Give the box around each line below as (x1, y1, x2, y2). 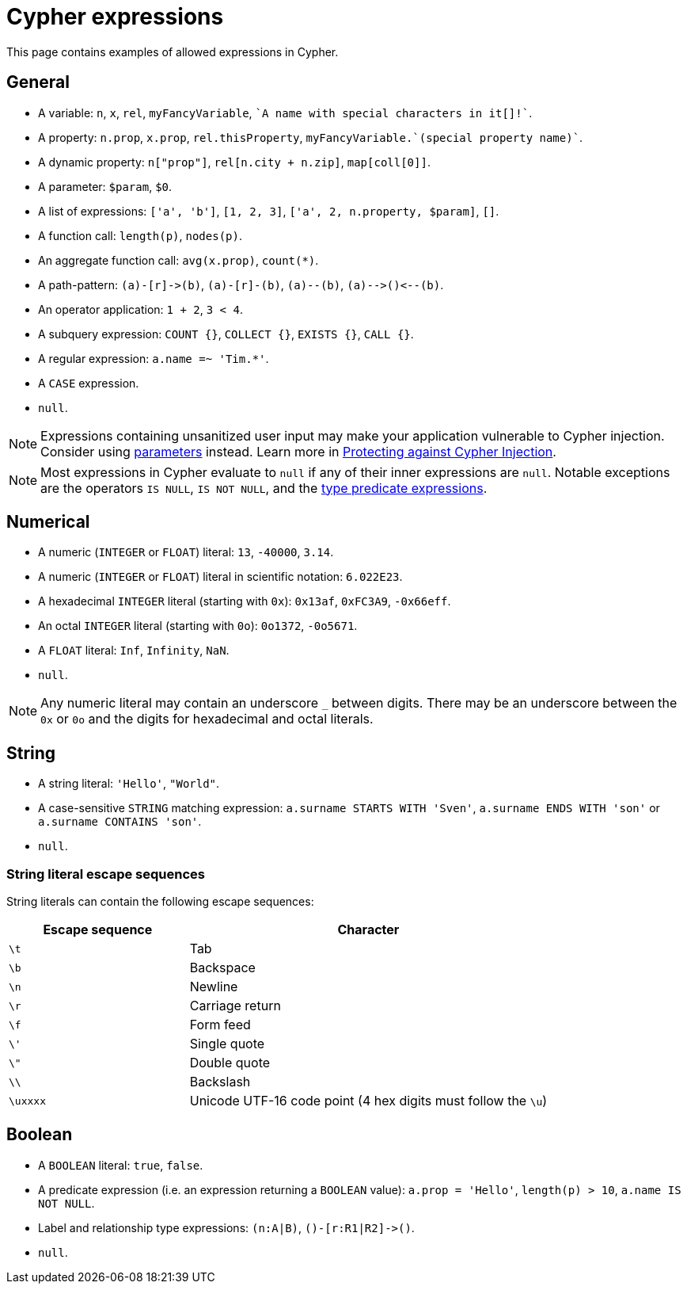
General (6, 72, 70, 93)
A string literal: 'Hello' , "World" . (38, 777, 220, 791)
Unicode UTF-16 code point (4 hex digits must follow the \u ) (189, 1093, 548, 1109)
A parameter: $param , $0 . (38, 179, 173, 193)
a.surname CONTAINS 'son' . (38, 815, 202, 829)
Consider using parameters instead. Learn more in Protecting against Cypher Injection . (40, 443, 556, 460)
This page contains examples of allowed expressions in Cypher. (6, 44, 339, 59)
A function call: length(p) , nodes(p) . (38, 228, 242, 242)
